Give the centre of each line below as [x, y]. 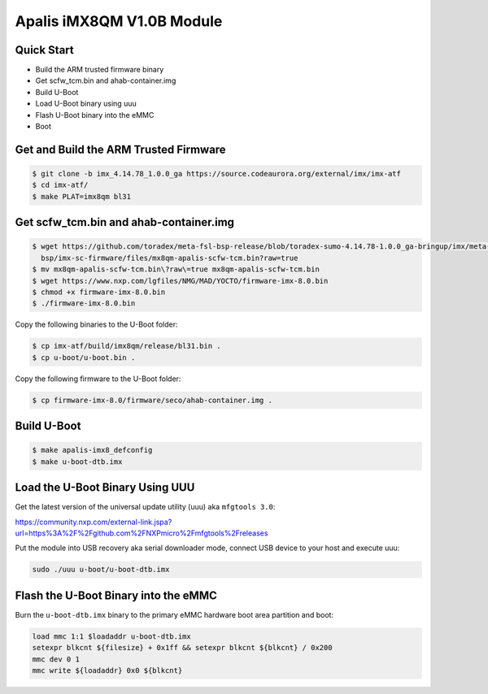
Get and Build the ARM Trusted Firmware [121, 149]
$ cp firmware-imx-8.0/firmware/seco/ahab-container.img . [152, 400]
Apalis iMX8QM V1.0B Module [119, 21]
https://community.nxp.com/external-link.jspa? [94, 522]
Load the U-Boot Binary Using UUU [105, 488]
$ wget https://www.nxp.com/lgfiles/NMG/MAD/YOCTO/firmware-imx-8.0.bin [180, 281]
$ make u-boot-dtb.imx [77, 462]
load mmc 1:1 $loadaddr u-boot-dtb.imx [111, 636]
